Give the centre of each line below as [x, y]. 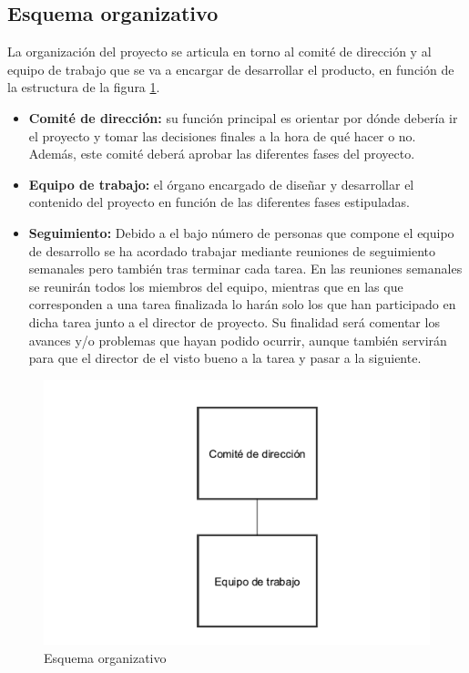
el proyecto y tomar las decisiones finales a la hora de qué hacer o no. [222, 135]
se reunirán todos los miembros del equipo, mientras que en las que [216, 286]
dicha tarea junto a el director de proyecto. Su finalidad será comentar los [234, 321]
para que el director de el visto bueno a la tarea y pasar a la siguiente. [225, 358]
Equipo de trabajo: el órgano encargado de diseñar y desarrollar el [221, 184]
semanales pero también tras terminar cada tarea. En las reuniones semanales [245, 269]
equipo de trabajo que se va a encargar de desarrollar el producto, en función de [231, 69]
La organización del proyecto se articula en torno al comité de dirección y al [219, 52]
